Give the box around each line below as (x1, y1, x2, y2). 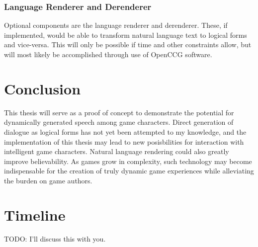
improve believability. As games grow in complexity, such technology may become (4, 156, 252, 166)
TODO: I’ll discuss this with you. (4, 233, 106, 244)
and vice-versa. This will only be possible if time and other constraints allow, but (4, 39, 252, 50)
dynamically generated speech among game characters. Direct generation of (4, 117, 234, 127)
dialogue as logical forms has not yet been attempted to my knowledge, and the (4, 126, 247, 137)
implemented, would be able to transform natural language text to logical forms (4, 29, 247, 40)
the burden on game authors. (4, 175, 92, 185)
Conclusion (4, 78, 81, 98)
